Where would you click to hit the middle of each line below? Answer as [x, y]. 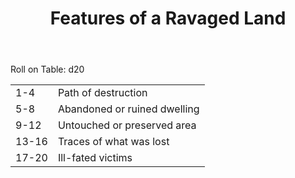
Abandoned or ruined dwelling [128, 109]
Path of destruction [102, 93]
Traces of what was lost [113, 142]
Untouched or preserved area [127, 125]
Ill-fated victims [95, 158]
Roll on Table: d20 [47, 69]
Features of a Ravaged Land [168, 18]
